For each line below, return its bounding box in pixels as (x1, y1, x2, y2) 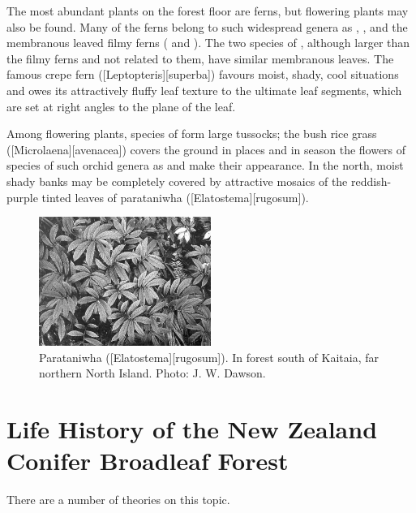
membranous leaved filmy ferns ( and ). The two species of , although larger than (6, 34, 410, 51)
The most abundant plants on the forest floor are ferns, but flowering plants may (6, 2, 409, 19)
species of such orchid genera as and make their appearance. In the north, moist (6, 157, 404, 174)
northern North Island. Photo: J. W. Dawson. (39, 364, 266, 382)
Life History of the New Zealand (6, 412, 378, 445)
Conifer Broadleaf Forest (6, 444, 289, 477)
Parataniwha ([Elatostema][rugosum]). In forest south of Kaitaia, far (39, 348, 379, 365)
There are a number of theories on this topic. (6, 491, 230, 508)
